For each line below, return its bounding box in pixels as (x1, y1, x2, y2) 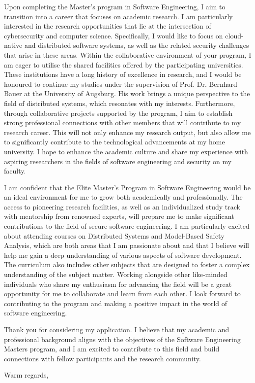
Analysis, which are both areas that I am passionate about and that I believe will (4, 240, 250, 250)
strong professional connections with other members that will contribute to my (4, 117, 241, 128)
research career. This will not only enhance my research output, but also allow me (4, 127, 251, 137)
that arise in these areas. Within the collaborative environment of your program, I (4, 49, 252, 60)
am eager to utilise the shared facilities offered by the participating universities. (4, 59, 243, 70)
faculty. (4, 166, 26, 176)
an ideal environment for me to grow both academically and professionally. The (4, 192, 243, 202)
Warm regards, (4, 370, 49, 380)
